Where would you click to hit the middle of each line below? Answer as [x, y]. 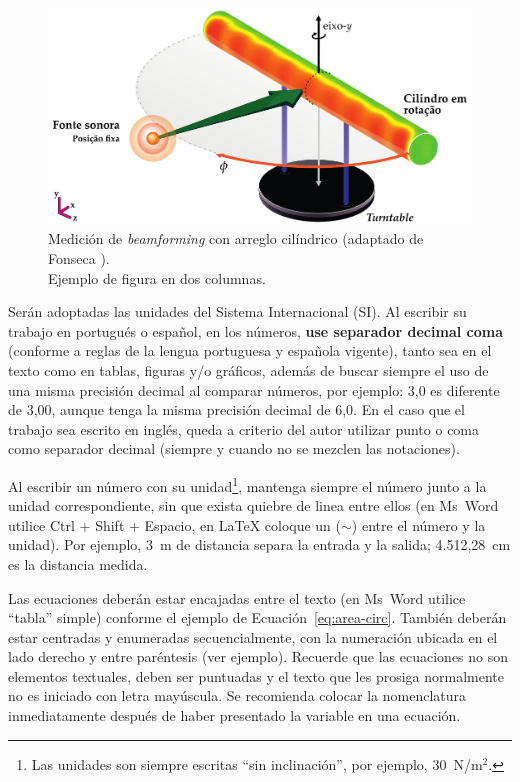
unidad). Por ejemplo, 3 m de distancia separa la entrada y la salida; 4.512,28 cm [259, 544]
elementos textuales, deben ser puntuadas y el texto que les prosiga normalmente [256, 675]
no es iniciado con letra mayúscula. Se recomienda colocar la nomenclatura [237, 695]
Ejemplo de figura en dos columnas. [157, 277]
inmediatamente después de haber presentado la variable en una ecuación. [234, 715]
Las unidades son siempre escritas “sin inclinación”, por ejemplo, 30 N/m [257, 763]
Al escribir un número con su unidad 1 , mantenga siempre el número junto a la [247, 484]
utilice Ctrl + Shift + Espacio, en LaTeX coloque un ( [175, 524]
